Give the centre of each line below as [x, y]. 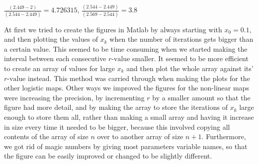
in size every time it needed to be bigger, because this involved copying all [117, 126]
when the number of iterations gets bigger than [181, 39]
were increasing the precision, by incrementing [74, 97]
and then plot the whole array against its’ [190, 68]
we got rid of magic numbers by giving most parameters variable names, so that [126, 146]
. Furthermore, [224, 136]
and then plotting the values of [51, 39]
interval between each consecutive [55, 58]
